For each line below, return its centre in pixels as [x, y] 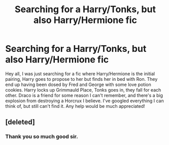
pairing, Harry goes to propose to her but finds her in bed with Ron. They [81, 79]
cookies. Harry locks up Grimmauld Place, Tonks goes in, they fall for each [83, 90]
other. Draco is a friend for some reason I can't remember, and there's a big [84, 95]
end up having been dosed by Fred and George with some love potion [78, 84]
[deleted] [20, 122]
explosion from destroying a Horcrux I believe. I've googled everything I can [84, 101]
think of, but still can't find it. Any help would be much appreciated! [75, 106]
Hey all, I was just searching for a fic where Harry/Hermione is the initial [80, 74]
